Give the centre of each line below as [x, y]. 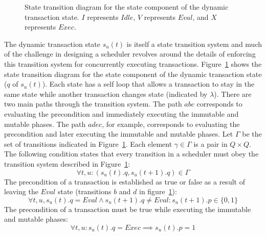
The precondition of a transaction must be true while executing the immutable [128, 209]
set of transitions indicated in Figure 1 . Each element [88, 143]
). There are [233, 94]
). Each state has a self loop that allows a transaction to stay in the [148, 84]
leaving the [21, 191]
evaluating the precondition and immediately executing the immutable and [121, 113]
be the [252, 134]
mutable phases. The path [45, 124]
